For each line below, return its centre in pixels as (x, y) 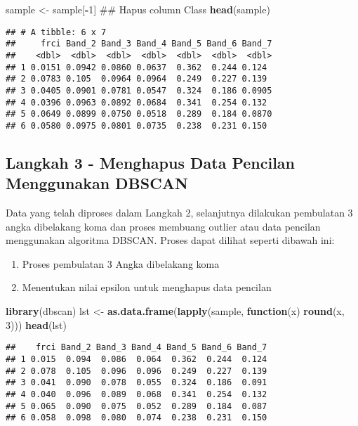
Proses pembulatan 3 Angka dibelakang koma (121, 263)
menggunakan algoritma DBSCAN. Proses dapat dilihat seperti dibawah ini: (170, 240)
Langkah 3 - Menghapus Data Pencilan (151, 162)
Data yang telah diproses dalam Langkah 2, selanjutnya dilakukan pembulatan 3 (179, 213)
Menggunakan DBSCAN (97, 183)
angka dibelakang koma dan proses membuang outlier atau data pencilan (163, 226)
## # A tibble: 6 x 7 (56, 32)
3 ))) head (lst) (36, 324)
